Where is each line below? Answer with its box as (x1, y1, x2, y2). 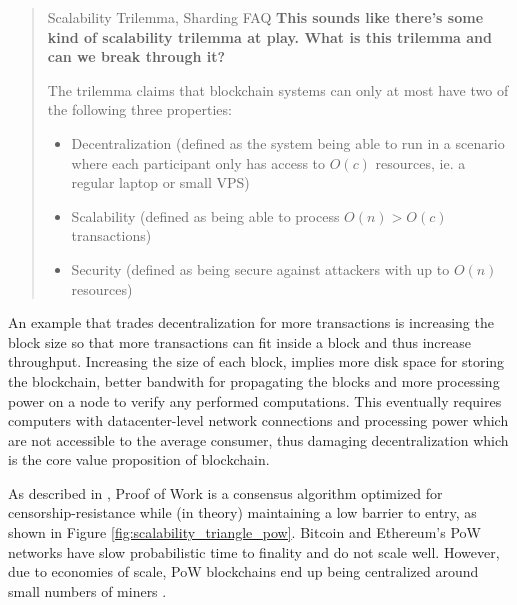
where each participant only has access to (71, 152, 326, 173)
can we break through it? (47, 46, 226, 67)
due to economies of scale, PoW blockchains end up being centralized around (8, 561, 479, 582)
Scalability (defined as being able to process (71, 205, 340, 226)
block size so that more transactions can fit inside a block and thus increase (8, 331, 472, 352)
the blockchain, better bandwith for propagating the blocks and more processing (8, 370, 500, 391)
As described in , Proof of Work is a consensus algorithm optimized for (8, 482, 443, 503)
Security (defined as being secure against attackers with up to (71, 258, 450, 279)
